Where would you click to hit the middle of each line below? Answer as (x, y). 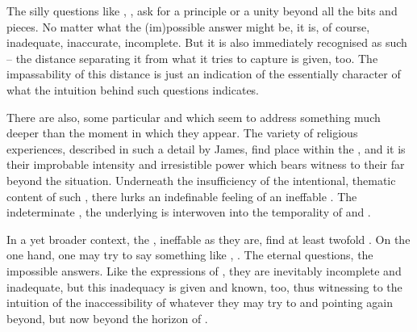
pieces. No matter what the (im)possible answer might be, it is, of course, (188, 26)
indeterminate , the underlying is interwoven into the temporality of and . (189, 212)
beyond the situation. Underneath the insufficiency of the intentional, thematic (201, 180)
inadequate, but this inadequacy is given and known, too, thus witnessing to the (204, 286)
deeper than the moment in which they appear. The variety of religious (182, 133)
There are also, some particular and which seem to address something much (194, 117)
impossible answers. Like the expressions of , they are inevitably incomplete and (204, 270)
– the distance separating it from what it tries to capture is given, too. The (192, 58)
